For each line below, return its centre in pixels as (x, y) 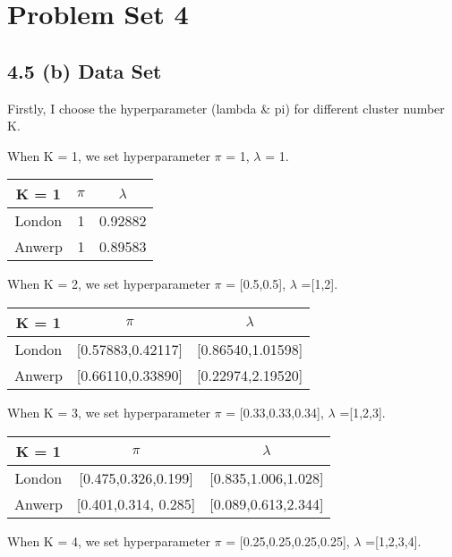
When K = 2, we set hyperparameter (109, 284)
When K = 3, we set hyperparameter (109, 412)
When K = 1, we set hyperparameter (109, 155)
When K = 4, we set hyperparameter (109, 540)
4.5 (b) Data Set (85, 70)
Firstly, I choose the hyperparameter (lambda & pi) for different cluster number (226, 108)
